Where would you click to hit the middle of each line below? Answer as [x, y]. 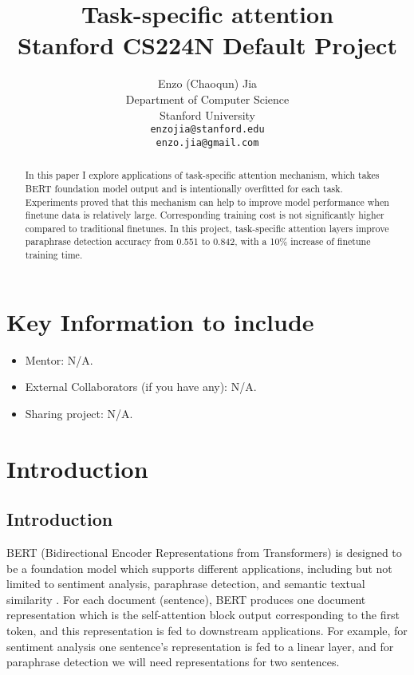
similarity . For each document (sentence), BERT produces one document [186, 599]
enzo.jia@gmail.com [207, 142]
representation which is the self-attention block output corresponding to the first [203, 615]
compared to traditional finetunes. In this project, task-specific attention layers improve [207, 228]
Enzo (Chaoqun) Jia [207, 83]
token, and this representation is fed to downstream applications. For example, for [207, 631]
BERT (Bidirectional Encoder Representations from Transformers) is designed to [204, 553]
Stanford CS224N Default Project [207, 45]
